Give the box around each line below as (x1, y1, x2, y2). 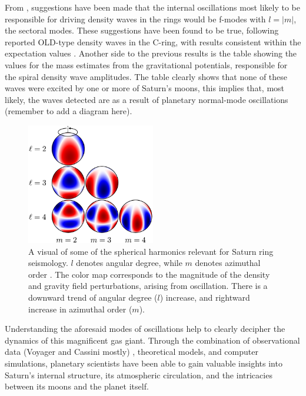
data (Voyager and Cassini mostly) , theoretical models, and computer (5, 345, 258, 358)
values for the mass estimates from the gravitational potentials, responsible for (5, 58, 288, 71)
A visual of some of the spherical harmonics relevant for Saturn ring (28, 245, 274, 257)
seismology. (28, 257, 68, 269)
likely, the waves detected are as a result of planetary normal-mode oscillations (5, 93, 288, 105)
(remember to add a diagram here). (5, 105, 132, 117)
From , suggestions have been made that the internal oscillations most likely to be (5, 1, 300, 13)
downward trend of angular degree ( (28, 291, 158, 304)
